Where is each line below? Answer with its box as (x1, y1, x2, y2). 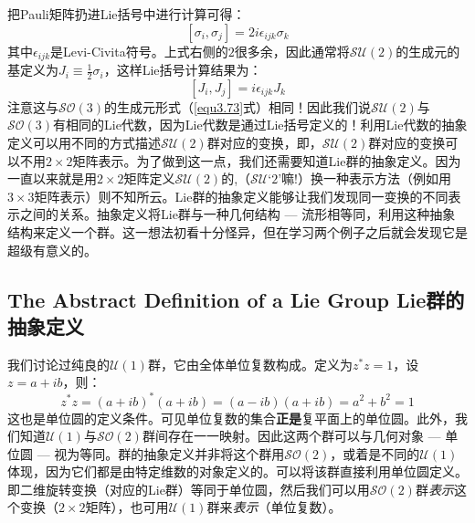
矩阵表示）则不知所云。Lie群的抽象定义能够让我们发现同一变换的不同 (34, 186, 449, 205)
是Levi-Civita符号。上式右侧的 (50, 41, 228, 60)
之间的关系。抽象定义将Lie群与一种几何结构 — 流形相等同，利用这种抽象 (19, 204, 456, 224)
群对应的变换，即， (206, 133, 322, 152)
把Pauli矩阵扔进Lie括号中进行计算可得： (7, 5, 246, 23)
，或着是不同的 (330, 444, 420, 463)
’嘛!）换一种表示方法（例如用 (278, 169, 451, 188)
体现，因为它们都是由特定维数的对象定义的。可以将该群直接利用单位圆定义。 (7, 462, 468, 481)
